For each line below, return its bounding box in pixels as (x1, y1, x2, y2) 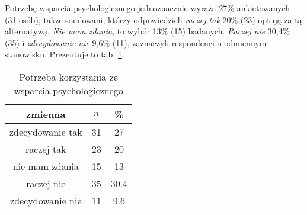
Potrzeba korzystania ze (19, 69, 118, 84)
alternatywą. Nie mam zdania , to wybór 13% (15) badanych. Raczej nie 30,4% (5, 25, 290, 37)
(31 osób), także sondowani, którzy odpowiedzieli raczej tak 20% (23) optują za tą (5, 13, 302, 25)
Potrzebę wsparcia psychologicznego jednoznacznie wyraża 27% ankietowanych (5, 2, 290, 14)
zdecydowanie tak (9, 124, 82, 139)
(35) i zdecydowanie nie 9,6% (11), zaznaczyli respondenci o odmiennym (5, 36, 267, 49)
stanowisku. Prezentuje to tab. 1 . (5, 48, 124, 60)
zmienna (26, 107, 66, 121)
